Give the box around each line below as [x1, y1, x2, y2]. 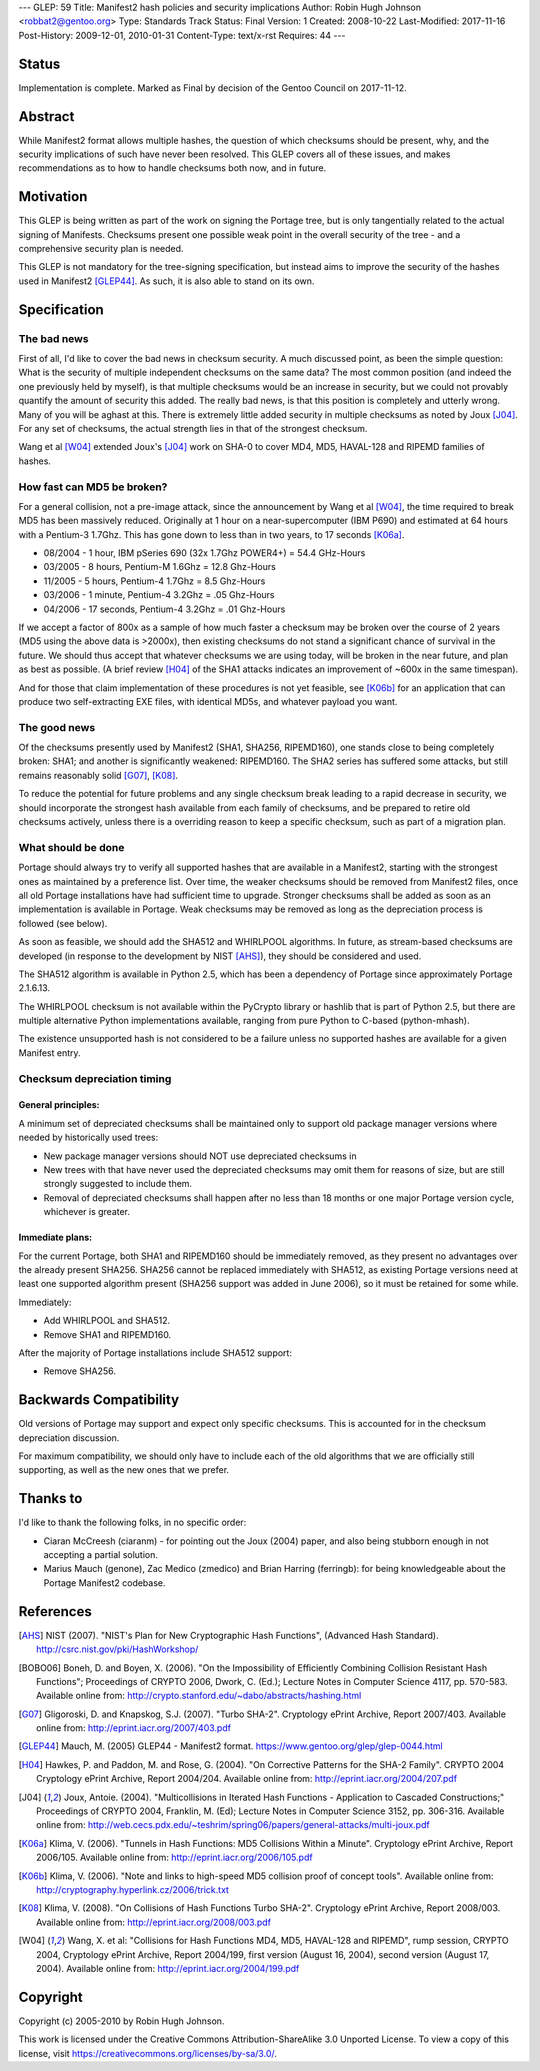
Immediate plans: [18, 1231, 93, 1244]
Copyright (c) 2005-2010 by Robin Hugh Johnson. [18, 2015, 225, 2027]
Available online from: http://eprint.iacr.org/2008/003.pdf [36, 1916, 272, 1928]
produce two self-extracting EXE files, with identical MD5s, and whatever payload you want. [18, 695, 398, 707]
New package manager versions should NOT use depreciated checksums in [43, 1150, 357, 1162]
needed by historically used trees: [18, 1131, 159, 1144]
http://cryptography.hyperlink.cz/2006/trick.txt [36, 1884, 230, 1895]
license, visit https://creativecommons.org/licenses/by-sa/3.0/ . [18, 2047, 277, 2059]
